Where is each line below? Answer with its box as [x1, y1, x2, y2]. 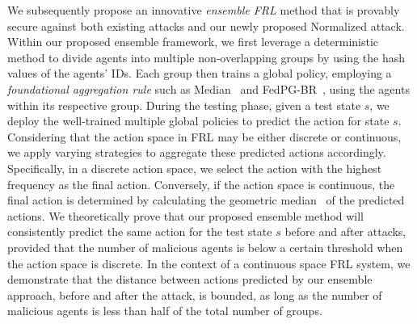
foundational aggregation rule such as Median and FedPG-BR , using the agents [7, 80, 410, 97]
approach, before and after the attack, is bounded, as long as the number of [7, 286, 382, 303]
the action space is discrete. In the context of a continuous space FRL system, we [7, 255, 411, 271]
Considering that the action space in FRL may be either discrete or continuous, [7, 128, 402, 145]
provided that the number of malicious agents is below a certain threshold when [7, 238, 403, 255]
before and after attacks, [284, 223, 406, 240]
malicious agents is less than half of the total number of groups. [7, 302, 322, 319]
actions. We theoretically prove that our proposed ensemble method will [7, 207, 364, 224]
